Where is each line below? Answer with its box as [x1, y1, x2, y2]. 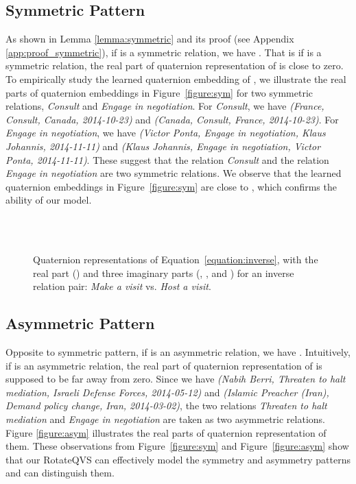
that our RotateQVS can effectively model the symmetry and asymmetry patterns [5, 452, 351, 466]
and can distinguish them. [5, 465, 115, 480]
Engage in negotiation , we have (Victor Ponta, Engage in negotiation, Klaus [5, 125, 326, 140]
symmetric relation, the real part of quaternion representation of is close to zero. [5, 58, 344, 73]
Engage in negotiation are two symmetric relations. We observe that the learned [5, 166, 342, 180]
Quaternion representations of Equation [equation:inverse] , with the [33, 252, 318, 267]
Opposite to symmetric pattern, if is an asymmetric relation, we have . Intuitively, [5, 345, 351, 359]
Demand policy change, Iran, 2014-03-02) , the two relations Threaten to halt [5, 398, 327, 413]
